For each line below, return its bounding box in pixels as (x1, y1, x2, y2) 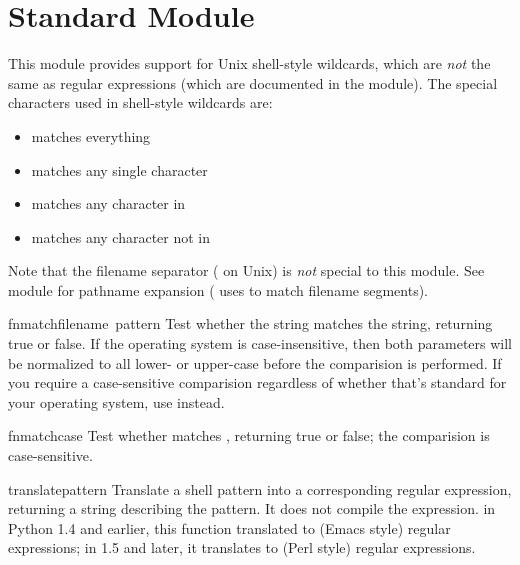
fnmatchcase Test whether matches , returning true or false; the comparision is (8, 425, 490, 446)
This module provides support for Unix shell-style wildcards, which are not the (8, 53, 491, 74)
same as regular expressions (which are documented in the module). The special (8, 72, 498, 93)
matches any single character (31, 159, 208, 180)
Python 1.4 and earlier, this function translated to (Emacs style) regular (8, 517, 451, 538)
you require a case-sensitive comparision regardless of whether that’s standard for (8, 372, 507, 393)
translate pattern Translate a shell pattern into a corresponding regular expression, (8, 478, 512, 499)
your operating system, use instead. (8, 391, 225, 412)
